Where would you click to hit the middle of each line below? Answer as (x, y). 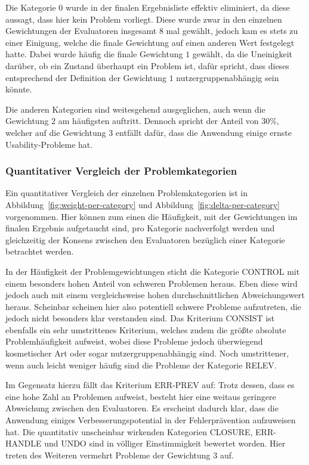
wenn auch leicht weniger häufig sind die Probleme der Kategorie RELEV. (141, 365)
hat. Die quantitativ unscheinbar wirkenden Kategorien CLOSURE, (129, 431)
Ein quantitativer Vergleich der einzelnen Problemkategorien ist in (126, 193)
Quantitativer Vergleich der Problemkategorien (121, 171)
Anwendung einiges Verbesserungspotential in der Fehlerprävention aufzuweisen (151, 420)
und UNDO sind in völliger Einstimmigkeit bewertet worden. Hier (165, 443)
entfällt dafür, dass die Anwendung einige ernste (203, 132)
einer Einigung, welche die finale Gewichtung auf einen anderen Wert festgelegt (150, 42)
